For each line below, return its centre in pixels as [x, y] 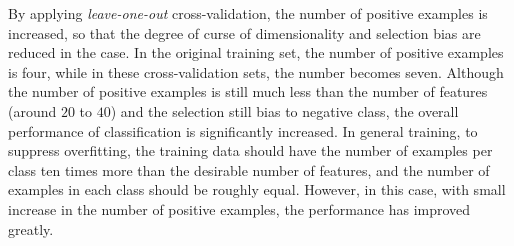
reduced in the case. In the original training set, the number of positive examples [256, 52]
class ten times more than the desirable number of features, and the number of [249, 169]
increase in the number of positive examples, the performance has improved [239, 208]
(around [32, 110]
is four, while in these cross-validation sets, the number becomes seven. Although [256, 71]
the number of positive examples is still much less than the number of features [248, 91]
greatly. [31, 228]
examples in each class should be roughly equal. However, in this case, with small [257, 189]
